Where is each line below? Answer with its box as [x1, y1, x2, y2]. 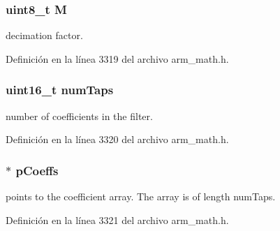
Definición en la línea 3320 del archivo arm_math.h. [6, 132, 229, 147]
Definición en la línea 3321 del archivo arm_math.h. [6, 212, 229, 227]
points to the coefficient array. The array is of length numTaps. [6, 189, 276, 204]
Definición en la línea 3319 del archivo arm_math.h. [6, 51, 229, 66]
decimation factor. [6, 28, 83, 43]
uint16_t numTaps [6, 81, 114, 98]
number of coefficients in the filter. [6, 108, 153, 123]
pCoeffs [15, 161, 59, 179]
